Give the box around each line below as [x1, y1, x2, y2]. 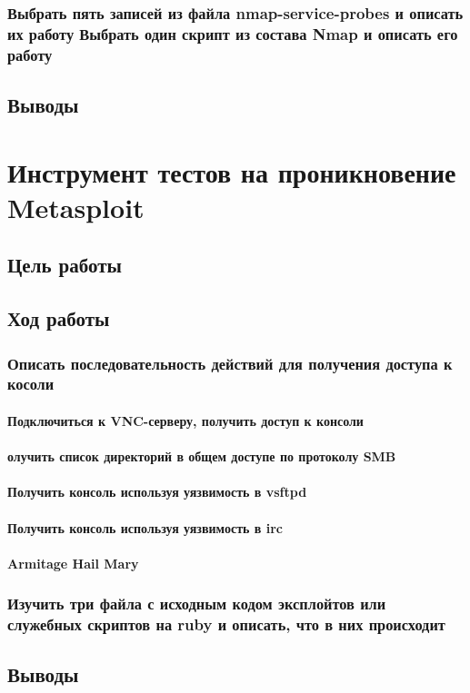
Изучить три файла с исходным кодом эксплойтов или [7, 592, 386, 615]
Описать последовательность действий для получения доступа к [7, 351, 453, 374]
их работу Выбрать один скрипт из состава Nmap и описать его [7, 22, 458, 45]
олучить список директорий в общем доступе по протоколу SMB [7, 447, 396, 466]
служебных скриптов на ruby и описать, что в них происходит [7, 613, 445, 636]
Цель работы [7, 251, 122, 279]
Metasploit [7, 188, 145, 225]
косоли [7, 372, 55, 395]
